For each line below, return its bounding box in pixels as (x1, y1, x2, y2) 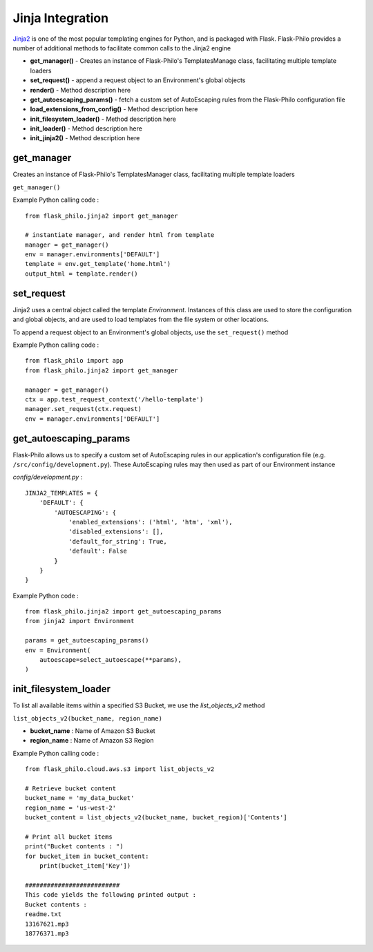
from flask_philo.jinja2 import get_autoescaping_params (25, 608, 222, 616)
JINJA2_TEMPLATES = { (25, 489, 98, 497)
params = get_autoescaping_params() (25, 636, 149, 645)
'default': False (68, 547, 128, 555)
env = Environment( (25, 646, 91, 654)
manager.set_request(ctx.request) (25, 405, 142, 413)
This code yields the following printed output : (25, 891, 197, 899)
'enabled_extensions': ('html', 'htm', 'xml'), (68, 518, 233, 526)
